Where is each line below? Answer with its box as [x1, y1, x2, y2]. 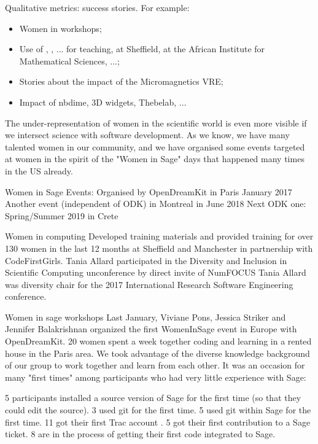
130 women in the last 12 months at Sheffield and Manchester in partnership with [5, 241, 313, 254]
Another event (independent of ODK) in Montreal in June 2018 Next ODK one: [5, 197, 306, 210]
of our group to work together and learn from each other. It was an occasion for [5, 359, 305, 372]
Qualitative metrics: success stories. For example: [5, 1, 190, 14]
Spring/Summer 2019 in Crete [5, 209, 118, 222]
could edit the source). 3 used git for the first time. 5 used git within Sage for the [5, 403, 311, 416]
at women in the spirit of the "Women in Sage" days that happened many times [5, 152, 304, 165]
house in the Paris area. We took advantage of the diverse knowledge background [5, 346, 310, 359]
